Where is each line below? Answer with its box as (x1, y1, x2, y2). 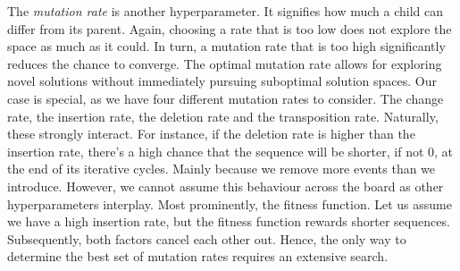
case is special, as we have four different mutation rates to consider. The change (7, 89, 444, 107)
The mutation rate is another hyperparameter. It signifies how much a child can (7, 2, 444, 20)
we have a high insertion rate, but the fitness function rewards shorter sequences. (7, 212, 450, 231)
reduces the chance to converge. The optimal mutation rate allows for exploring (7, 54, 442, 72)
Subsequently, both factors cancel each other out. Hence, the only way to (7, 229, 406, 248)
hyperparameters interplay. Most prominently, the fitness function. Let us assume (7, 194, 452, 213)
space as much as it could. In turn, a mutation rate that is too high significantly (7, 37, 446, 55)
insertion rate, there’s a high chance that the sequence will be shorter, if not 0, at (7, 141, 454, 160)
